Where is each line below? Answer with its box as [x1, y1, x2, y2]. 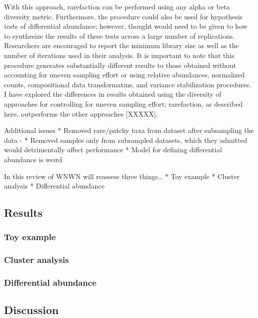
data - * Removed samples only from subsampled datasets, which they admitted [4, 134, 248, 145]
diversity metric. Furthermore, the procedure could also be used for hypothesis [4, 11, 243, 21]
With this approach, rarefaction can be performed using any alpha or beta [4, 1, 230, 11]
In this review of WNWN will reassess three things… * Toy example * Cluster [4, 171, 240, 181]
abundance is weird [4, 154, 63, 164]
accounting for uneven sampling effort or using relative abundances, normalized [4, 69, 245, 80]
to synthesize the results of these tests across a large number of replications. [4, 30, 235, 41]
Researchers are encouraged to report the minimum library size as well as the [4, 40, 239, 51]
